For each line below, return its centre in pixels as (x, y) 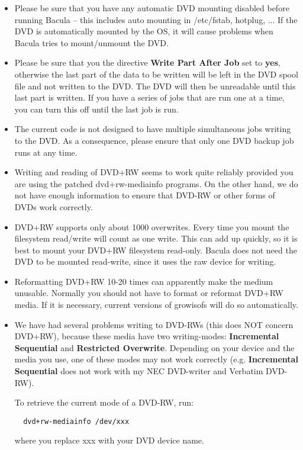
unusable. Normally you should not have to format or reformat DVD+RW (149, 293)
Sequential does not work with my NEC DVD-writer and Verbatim (139, 371)
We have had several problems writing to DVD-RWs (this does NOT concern (154, 324)
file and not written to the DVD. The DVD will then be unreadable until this (155, 86)
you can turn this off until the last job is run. (96, 109)
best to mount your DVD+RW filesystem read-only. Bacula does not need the (156, 250)
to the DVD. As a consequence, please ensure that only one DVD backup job (154, 140)
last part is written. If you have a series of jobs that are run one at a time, (149, 97)
